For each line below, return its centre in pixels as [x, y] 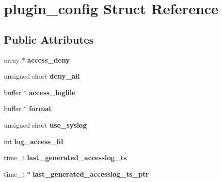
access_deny [49, 59]
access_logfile [52, 92]
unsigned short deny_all [42, 76]
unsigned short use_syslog [45, 124]
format [40, 108]
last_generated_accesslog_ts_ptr [91, 174]
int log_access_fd [34, 141]
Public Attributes [49, 39]
